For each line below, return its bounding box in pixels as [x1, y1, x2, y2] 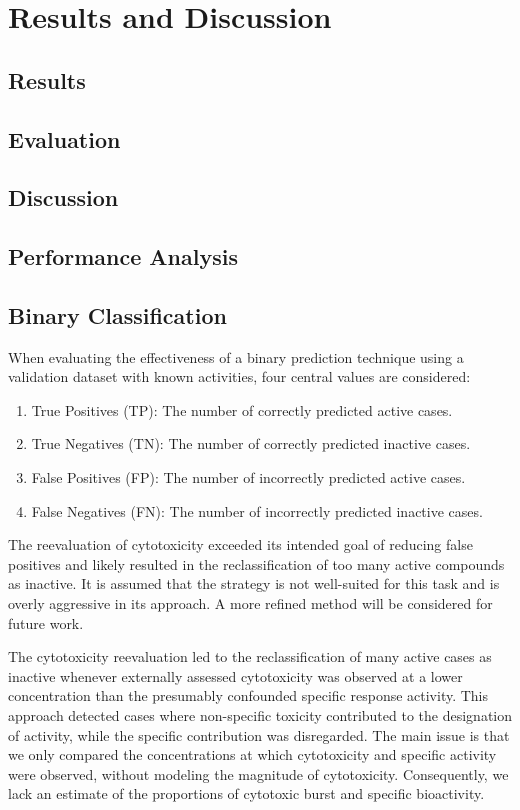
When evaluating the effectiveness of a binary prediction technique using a [8, 346, 464, 367]
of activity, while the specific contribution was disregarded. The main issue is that [8, 724, 510, 745]
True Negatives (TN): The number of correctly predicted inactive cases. [31, 433, 471, 454]
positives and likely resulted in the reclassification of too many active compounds [8, 553, 505, 574]
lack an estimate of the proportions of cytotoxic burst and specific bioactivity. [8, 783, 485, 804]
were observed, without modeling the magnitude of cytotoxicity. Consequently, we [8, 763, 509, 784]
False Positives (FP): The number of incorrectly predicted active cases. [31, 467, 466, 488]
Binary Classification [8, 299, 227, 330]
